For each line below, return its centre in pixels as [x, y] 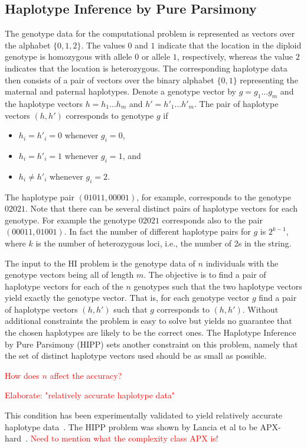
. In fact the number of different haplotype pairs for [157, 231]
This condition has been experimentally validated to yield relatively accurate [144, 415]
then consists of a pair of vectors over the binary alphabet [110, 79]
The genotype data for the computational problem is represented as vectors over [150, 33]
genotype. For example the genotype [71, 220]
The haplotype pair [40, 197]
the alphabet [28, 45]
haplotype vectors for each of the [64, 286]
